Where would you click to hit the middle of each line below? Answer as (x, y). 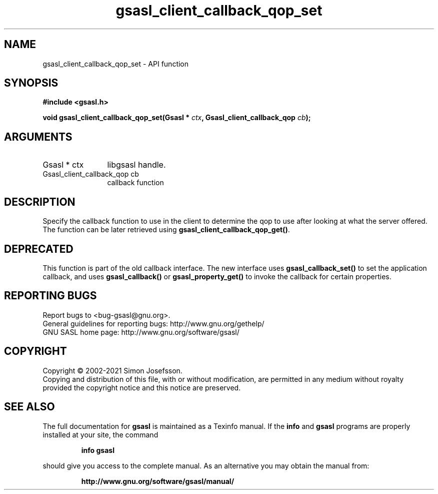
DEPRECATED (39, 249)
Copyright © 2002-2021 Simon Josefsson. (112, 370)
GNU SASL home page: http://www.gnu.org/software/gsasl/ (141, 332)
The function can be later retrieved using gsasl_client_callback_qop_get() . (166, 230)
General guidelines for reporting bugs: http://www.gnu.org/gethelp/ (153, 323)
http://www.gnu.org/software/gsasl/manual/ (158, 481)
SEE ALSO (29, 407)
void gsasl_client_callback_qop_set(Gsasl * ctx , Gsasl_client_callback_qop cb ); (177, 118)
